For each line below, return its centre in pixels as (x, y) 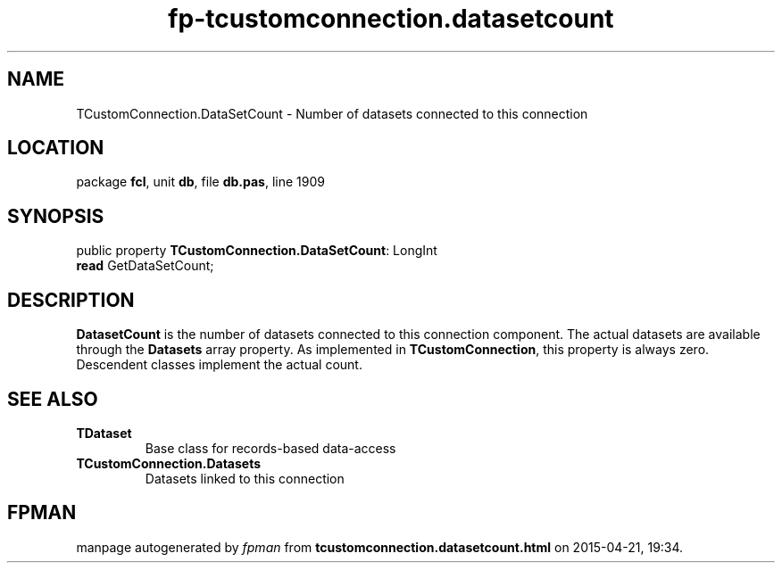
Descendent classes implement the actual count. (219, 365)
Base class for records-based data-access (270, 448)
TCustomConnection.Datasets (169, 463)
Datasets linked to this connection (245, 478)
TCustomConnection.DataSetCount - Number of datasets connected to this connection (332, 113)
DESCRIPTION (71, 300)
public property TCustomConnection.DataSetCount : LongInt (257, 251)
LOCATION (56, 148)
